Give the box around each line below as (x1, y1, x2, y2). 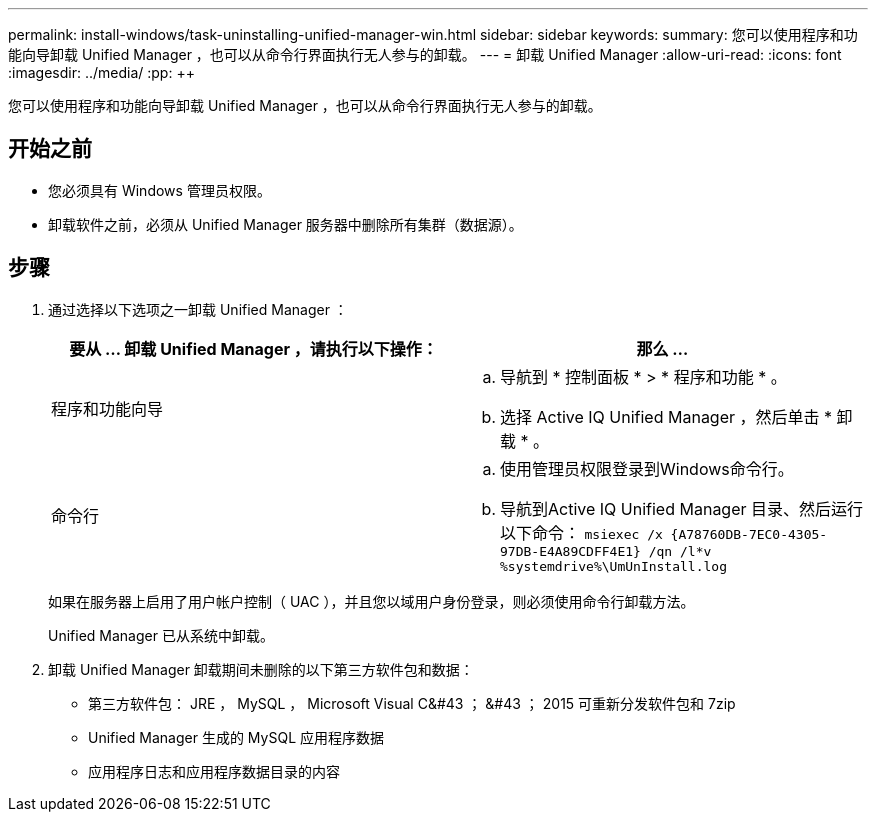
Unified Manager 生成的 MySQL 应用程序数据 (88, 728, 384, 746)
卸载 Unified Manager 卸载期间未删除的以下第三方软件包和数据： (48, 660, 474, 678)
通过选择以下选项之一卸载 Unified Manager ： (48, 300, 348, 318)
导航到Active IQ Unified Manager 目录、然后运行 (500, 498, 864, 519)
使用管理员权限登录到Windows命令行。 (500, 458, 794, 479)
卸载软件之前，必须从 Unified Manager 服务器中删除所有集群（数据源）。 (48, 215, 523, 233)
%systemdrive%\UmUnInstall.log (500, 558, 727, 574)
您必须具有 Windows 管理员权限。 (48, 181, 271, 199)
